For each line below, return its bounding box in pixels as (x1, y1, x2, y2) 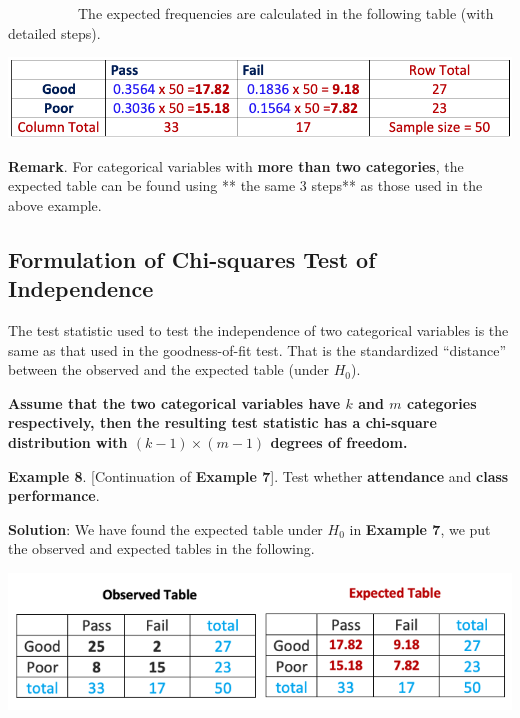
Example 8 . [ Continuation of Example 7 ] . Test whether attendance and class (8, 465, 509, 486)
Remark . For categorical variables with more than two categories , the (8, 155, 464, 176)
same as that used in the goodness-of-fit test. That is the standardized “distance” (8, 339, 507, 360)
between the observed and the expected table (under (8, 359, 329, 380)
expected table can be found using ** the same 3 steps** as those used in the (8, 175, 483, 196)
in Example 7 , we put (349, 518, 491, 539)
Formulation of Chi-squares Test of (8, 243, 376, 274)
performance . (8, 485, 100, 506)
